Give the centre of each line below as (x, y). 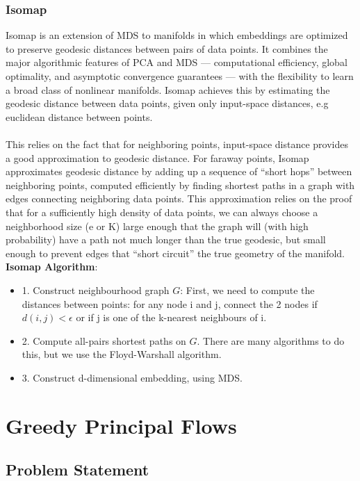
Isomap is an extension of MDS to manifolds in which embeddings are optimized (177, 35)
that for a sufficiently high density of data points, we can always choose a (162, 212)
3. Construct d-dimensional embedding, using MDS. (132, 377)
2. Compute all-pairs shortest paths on (104, 340)
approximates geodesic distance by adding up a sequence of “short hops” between (179, 171)
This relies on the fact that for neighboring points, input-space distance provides (177, 144)
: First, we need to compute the (247, 290)
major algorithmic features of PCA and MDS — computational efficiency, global (177, 62)
